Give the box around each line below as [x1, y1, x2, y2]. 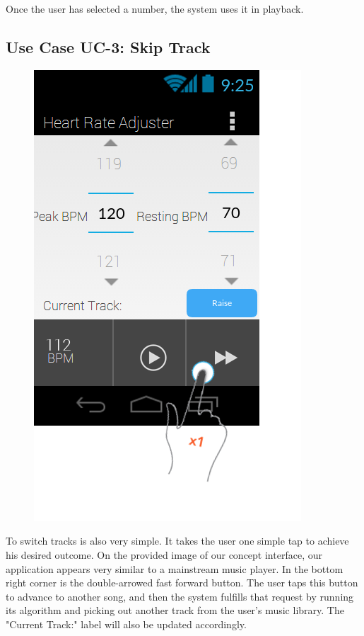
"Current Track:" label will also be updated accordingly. [6, 616, 247, 631]
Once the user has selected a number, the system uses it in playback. [6, 1, 304, 16]
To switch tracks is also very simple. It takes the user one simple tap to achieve [6, 533, 349, 548]
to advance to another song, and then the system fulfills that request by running [6, 589, 354, 603]
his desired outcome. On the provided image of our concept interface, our [6, 547, 322, 562]
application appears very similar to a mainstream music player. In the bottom [6, 561, 344, 576]
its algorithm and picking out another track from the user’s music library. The [6, 603, 344, 618]
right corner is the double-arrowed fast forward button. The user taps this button [6, 575, 358, 590]
